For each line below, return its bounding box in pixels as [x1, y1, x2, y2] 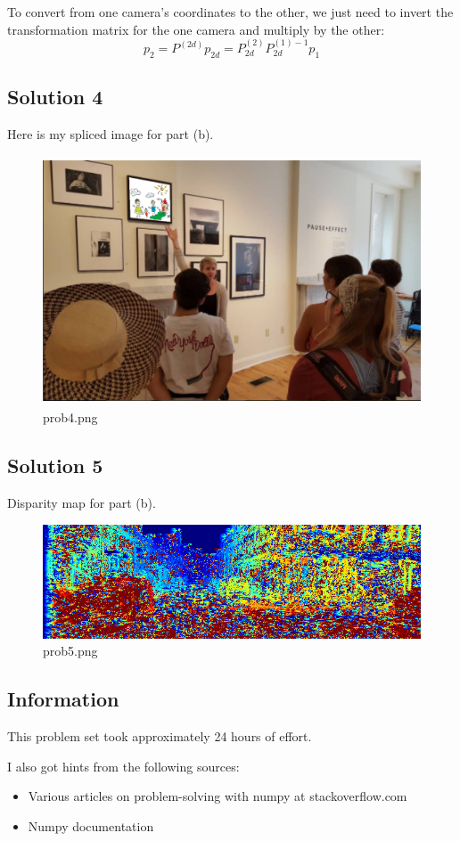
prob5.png [43, 641, 98, 660]
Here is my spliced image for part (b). [7, 125, 214, 143]
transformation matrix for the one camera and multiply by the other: [7, 20, 385, 38]
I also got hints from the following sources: [7, 756, 240, 775]
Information [7, 685, 119, 713]
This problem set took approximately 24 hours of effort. [7, 726, 312, 745]
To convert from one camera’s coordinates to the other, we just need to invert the [7, 3, 454, 20]
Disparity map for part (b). [7, 493, 156, 511]
